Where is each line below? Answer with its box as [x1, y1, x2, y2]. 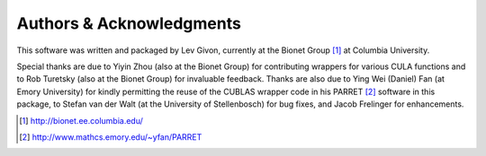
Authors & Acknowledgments [16, 13, 242, 33]
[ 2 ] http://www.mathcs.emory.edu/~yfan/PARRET [19, 131, 202, 143]
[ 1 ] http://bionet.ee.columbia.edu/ [19, 115, 144, 126]
